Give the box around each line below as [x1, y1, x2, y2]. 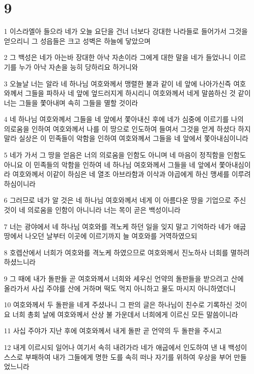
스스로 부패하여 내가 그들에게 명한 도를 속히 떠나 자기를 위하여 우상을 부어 [4, 351, 232, 362]
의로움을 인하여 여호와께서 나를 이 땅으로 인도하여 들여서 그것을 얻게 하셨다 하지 [4, 123, 251, 134]
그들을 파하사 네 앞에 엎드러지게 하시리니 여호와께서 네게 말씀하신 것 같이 [25, 88, 251, 98]
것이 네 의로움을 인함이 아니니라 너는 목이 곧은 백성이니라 [4, 205, 181, 215]
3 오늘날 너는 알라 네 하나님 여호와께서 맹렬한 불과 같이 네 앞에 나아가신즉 [4, 78, 231, 88]
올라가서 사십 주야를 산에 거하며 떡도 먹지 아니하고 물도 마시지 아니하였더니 [4, 283, 236, 293]
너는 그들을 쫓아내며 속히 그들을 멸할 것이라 [4, 97, 138, 107]
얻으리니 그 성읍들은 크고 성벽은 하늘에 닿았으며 [4, 35, 151, 46]
